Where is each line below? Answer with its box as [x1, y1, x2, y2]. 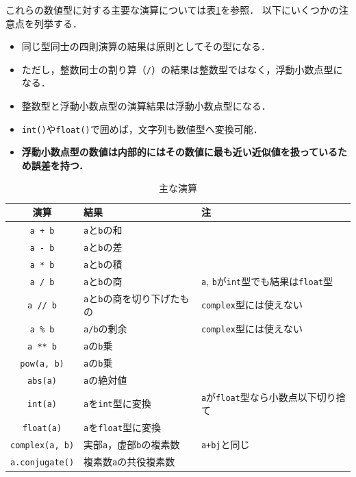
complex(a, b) [10, 441, 75, 451]
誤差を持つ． [31, 158, 89, 172]
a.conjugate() [10, 457, 75, 467]
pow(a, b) [20, 358, 64, 369]
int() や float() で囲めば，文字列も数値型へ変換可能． [21, 121, 263, 136]
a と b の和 [84, 222, 123, 236]
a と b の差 [84, 239, 123, 254]
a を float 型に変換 [84, 420, 162, 435]
